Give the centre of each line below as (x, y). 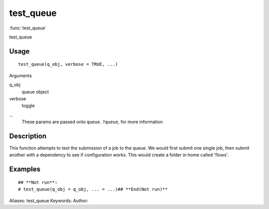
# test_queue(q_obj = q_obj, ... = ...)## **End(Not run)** (93, 189)
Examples (25, 169)
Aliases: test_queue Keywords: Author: (49, 201)
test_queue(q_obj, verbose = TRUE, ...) (68, 64)
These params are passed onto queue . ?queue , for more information (92, 122)
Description (28, 136)
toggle (28, 106)
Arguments (21, 75)
